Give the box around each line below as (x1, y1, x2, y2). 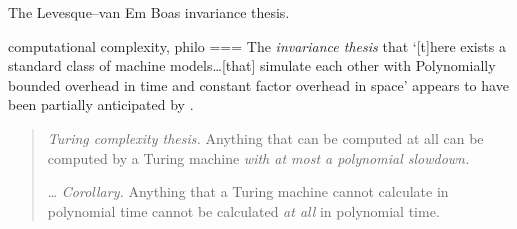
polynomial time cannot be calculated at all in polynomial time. (47, 200, 440, 221)
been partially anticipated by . (8, 94, 194, 115)
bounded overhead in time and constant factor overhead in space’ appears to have (8, 74, 509, 95)
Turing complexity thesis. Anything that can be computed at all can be (47, 127, 484, 148)
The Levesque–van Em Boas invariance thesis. (8, 2, 290, 22)
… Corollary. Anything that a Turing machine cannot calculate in (47, 181, 449, 202)
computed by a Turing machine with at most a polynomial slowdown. (47, 147, 470, 168)
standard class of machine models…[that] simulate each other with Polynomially (8, 55, 496, 76)
